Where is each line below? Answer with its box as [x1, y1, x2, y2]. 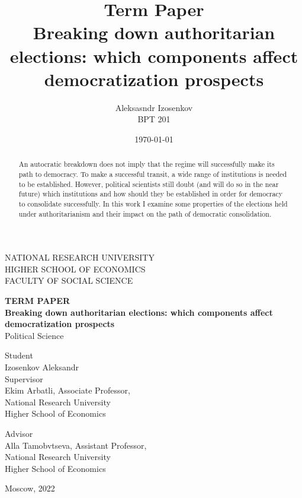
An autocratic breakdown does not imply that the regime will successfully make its [18, 159, 275, 169]
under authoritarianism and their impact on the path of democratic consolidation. [18, 208, 272, 218]
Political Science [5, 329, 64, 341]
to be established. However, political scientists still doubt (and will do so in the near [18, 179, 279, 189]
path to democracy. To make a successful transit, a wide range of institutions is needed [18, 169, 287, 179]
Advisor [5, 427, 33, 439]
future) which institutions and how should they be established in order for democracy [18, 189, 282, 199]
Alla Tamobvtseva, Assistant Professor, [5, 439, 147, 451]
